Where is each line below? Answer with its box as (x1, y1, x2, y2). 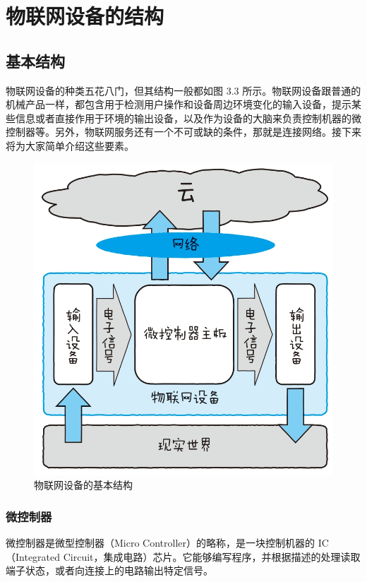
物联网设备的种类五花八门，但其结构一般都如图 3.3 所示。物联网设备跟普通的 (6, 83, 361, 97)
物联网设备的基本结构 (34, 477, 133, 492)
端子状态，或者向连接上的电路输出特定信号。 (6, 563, 213, 578)
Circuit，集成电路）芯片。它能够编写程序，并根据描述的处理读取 (63, 549, 361, 564)
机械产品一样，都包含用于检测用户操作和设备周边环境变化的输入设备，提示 (6, 97, 351, 112)
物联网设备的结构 (6, 1, 164, 30)
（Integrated (6, 549, 61, 564)
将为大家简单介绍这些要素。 (6, 138, 134, 153)
